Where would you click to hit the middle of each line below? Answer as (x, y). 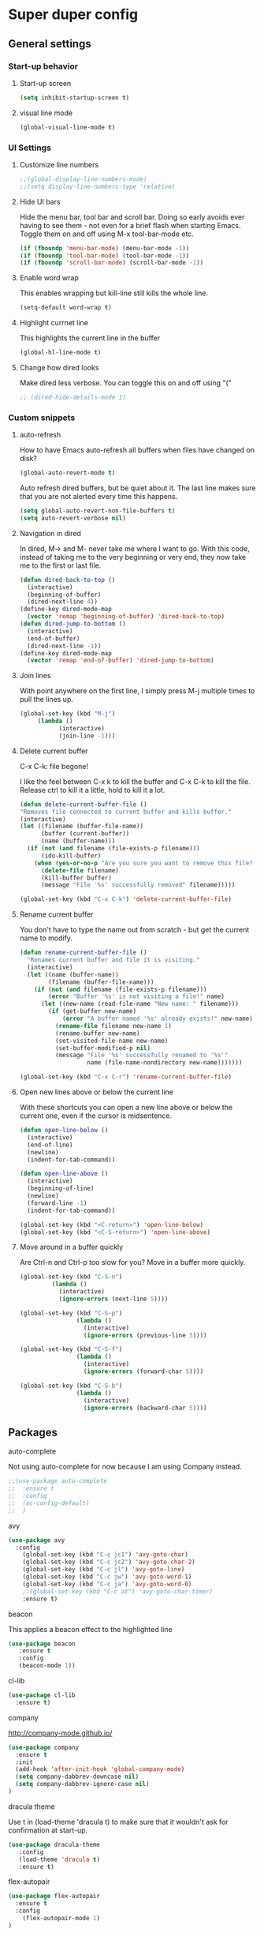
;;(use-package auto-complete (58, 1481)
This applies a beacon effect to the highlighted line (90, 1629)
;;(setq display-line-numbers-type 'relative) (97, 186)
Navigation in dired (50, 533)
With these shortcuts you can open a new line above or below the (126, 1108)
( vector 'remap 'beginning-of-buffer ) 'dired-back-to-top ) (126, 617)
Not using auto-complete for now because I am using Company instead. (125, 1467)
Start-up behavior (43, 66)
